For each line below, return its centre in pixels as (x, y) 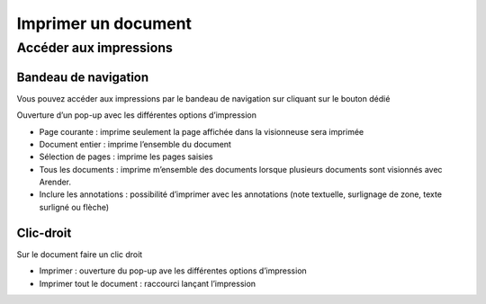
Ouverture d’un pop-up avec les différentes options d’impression (136, 115)
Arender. (55, 182)
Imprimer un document (104, 23)
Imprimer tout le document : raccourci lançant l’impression (148, 283)
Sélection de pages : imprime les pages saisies (126, 156)
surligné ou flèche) (74, 207)
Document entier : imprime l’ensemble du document (135, 144)
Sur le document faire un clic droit (80, 254)
